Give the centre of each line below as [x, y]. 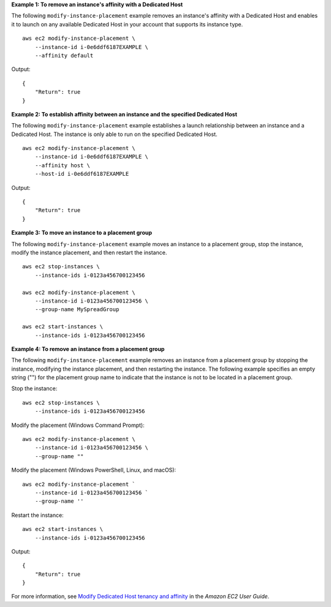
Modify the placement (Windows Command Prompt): [78, 425]
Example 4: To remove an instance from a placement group [88, 349]
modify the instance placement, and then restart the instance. [89, 252]
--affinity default [64, 55]
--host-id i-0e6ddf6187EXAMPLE [82, 174]
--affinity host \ [63, 165]
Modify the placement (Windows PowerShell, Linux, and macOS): [94, 470]
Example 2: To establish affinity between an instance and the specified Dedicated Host [124, 114]
